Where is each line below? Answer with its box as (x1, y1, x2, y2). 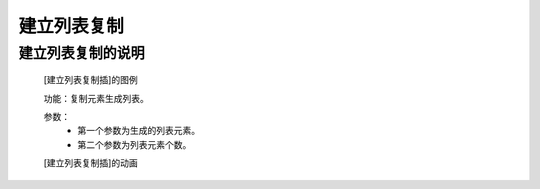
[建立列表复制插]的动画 (43, 157, 139, 169)
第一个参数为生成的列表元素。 (77, 125, 200, 137)
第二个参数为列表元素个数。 (77, 138, 192, 150)
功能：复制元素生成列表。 (43, 92, 149, 104)
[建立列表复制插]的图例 (43, 74, 139, 86)
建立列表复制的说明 (18, 44, 145, 62)
